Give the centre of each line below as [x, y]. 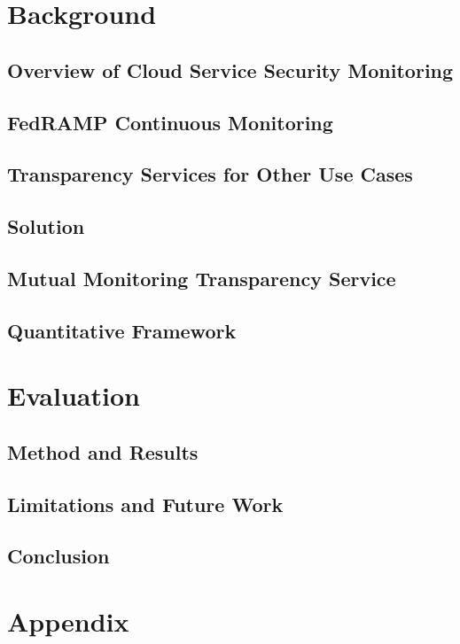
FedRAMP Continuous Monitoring [170, 122]
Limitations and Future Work [145, 504]
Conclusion [58, 556]
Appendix [68, 621]
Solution [46, 226]
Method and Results [103, 451]
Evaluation [74, 396]
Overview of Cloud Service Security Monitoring [230, 70]
